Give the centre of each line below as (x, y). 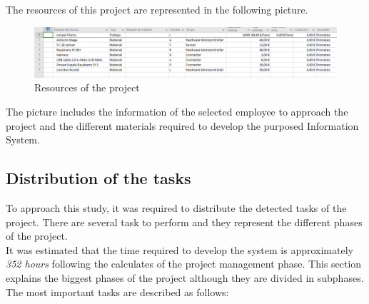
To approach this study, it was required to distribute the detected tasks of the (176, 207)
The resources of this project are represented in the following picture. (157, 9)
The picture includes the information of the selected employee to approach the (177, 111)
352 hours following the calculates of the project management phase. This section (184, 264)
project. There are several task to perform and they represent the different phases (184, 222)
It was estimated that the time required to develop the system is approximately (180, 249)
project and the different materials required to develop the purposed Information (182, 125)
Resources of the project (87, 87)
